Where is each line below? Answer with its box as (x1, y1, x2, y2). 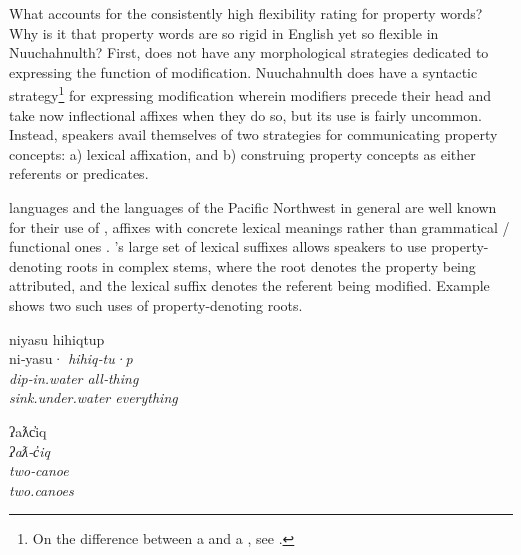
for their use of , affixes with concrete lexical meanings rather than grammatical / (9, 216, 510, 237)
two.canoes (9, 479, 74, 500)
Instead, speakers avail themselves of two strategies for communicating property (9, 124, 498, 145)
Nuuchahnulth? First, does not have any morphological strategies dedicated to (9, 42, 489, 63)
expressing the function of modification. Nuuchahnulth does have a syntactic (9, 61, 478, 82)
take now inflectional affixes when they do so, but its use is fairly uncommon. (9, 104, 482, 125)
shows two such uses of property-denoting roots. (9, 294, 303, 315)
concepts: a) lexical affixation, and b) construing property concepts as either (9, 143, 476, 164)
